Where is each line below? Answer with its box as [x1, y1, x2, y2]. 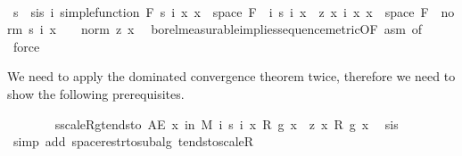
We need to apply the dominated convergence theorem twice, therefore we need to [7, 67, 456, 86]
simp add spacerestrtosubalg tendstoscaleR [12, 132, 254, 151]
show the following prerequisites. [7, 84, 185, 103]
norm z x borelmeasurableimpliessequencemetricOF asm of [80, 20, 423, 38]
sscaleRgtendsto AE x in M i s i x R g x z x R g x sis [54, 114, 399, 133]
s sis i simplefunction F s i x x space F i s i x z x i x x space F [12, 2, 429, 21]
